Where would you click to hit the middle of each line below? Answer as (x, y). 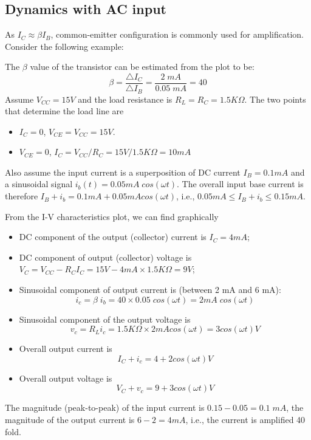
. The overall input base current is (240, 184)
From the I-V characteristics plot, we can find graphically (112, 216)
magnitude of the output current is (70, 419)
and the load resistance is (125, 99)
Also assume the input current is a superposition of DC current (123, 172)
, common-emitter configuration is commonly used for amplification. (177, 34)
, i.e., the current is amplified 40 (245, 419)
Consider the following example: (64, 46)
